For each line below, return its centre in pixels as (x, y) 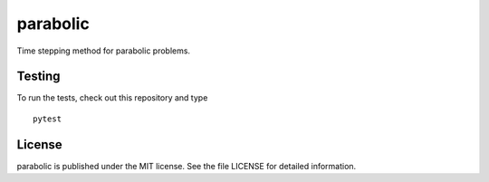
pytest (48, 119)
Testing (38, 77)
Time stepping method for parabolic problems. (103, 51)
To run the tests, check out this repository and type (112, 98)
